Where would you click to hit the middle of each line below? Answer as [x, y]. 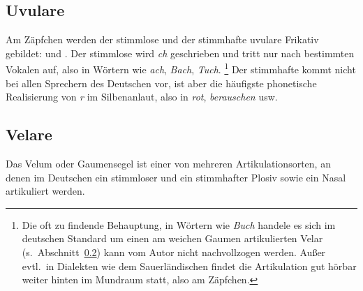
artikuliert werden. [45, 191]
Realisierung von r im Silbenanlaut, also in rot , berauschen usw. [142, 97]
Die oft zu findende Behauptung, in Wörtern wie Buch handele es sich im [179, 224]
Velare [29, 134]
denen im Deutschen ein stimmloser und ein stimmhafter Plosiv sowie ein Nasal [176, 177]
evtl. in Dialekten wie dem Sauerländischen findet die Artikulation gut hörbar [189, 266]
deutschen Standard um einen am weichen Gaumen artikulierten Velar [172, 238]
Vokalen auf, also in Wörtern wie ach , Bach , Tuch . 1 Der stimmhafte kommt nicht [181, 68]
